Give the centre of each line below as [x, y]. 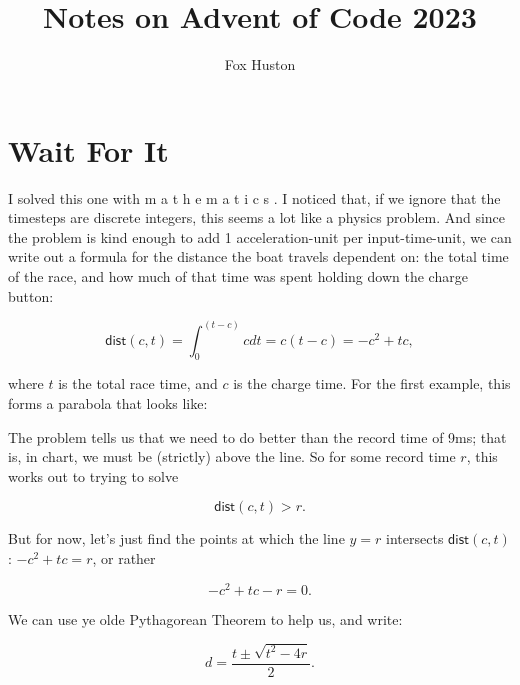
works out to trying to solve [93, 475]
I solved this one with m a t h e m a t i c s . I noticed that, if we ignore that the [254, 197]
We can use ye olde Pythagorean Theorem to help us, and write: [205, 618]
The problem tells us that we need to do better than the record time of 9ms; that [257, 436]
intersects [415, 538]
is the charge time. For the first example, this [372, 383]
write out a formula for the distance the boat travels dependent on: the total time [258, 256]
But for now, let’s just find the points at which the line [176, 538]
